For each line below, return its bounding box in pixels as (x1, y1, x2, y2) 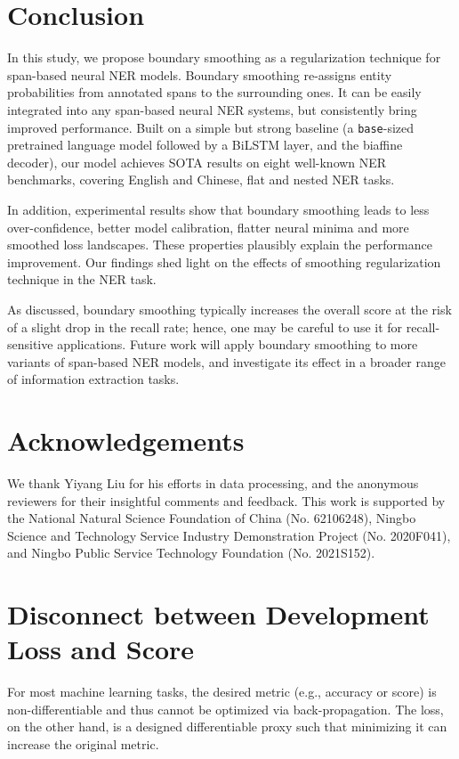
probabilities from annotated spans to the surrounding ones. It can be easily (7, 83, 422, 102)
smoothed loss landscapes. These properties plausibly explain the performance (7, 235, 432, 254)
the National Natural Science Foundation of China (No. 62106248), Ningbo (7, 509, 416, 527)
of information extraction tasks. (7, 370, 180, 388)
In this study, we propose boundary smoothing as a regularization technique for (7, 48, 441, 67)
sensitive (7, 335, 53, 354)
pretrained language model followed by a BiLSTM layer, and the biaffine (7, 135, 403, 154)
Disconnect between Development (7, 596, 430, 632)
